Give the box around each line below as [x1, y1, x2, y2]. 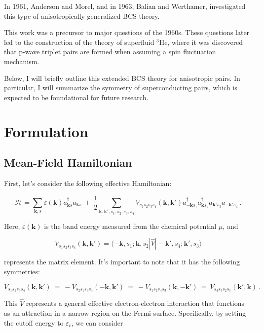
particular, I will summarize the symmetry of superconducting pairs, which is [4, 82, 237, 93]
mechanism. [4, 56, 39, 66]
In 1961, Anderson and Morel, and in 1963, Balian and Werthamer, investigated [4, 1, 246, 11]
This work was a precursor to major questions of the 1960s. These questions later [4, 27, 250, 37]
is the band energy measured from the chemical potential [44, 221, 217, 231]
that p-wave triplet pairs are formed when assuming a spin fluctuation [4, 46, 216, 57]
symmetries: [4, 266, 40, 276]
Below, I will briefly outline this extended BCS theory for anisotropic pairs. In [4, 73, 240, 83]
